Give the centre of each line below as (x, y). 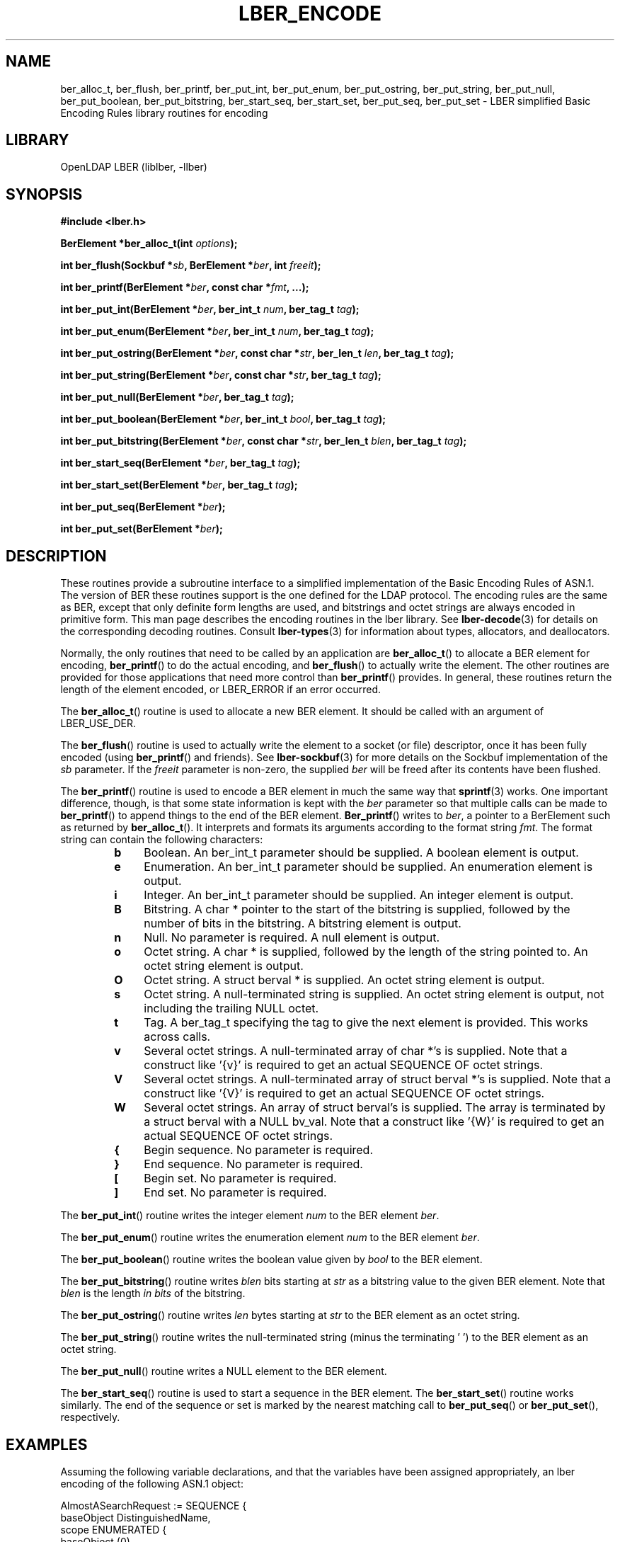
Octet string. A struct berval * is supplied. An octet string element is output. (344, 980)
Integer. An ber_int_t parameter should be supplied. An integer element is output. (359, 895)
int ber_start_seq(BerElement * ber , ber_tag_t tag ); (180, 463)
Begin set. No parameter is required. (240, 1178)
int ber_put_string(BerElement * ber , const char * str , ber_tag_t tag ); (221, 375)
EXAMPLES (47, 1444)
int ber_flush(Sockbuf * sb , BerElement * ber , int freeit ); (191, 265)
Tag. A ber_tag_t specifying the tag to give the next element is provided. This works (366, 1023)
